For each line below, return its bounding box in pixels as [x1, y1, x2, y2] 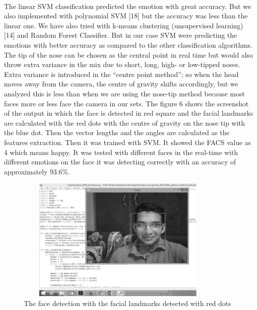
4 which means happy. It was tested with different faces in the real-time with [4, 147, 238, 157]
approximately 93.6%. [4, 166, 70, 176]
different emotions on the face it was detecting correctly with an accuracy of [4, 156, 236, 167]
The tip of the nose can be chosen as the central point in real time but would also [4, 49, 253, 60]
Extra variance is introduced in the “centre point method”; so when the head [4, 69, 239, 79]
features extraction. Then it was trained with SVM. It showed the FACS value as [4, 137, 251, 147]
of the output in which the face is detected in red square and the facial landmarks [4, 108, 254, 118]
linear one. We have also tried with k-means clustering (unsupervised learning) [4, 20, 244, 30]
